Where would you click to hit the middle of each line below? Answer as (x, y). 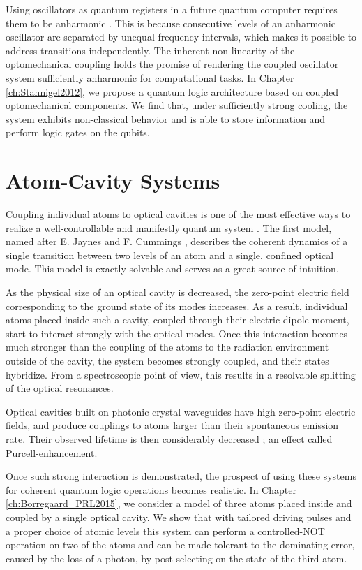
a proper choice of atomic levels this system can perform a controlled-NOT (165, 531)
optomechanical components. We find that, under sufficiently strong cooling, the (177, 105)
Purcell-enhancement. (52, 452)
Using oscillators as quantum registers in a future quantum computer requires (172, 9)
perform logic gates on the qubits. (78, 132)
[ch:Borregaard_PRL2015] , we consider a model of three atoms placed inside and (179, 503)
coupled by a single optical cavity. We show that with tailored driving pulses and (179, 517)
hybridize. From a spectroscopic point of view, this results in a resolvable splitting (181, 374)
